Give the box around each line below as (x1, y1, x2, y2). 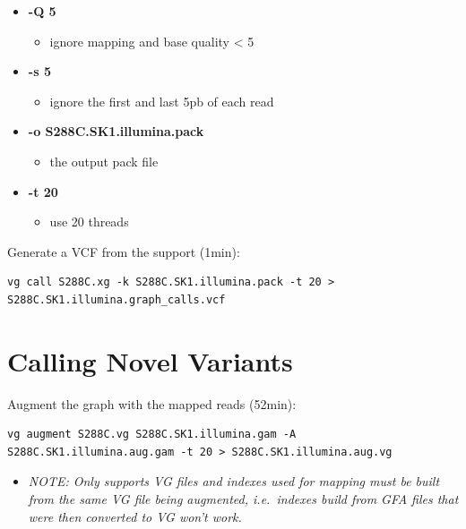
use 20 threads (49, 212, 129, 231)
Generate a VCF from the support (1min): (7, 242, 240, 260)
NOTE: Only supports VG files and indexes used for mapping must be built (28, 472, 440, 491)
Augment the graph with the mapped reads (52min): (7, 394, 297, 413)
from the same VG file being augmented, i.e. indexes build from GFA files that (28, 490, 459, 508)
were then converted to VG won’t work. (28, 507, 242, 525)
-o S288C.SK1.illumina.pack (28, 122, 204, 141)
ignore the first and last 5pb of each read (49, 91, 274, 110)
